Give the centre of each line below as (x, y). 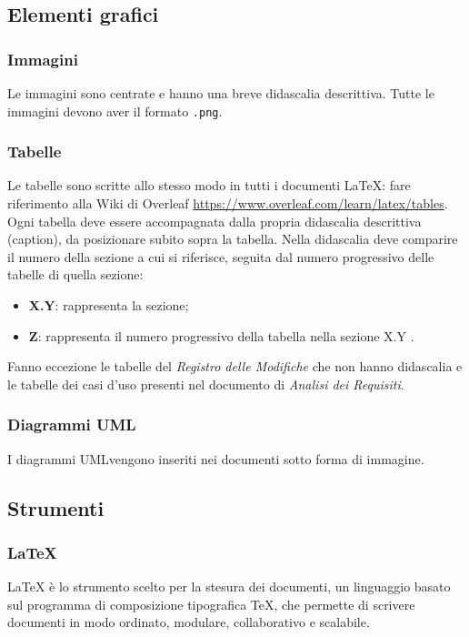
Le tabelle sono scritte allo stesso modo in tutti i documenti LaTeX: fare (209, 185)
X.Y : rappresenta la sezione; (109, 305)
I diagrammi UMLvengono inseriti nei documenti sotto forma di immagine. (216, 458)
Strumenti (56, 507)
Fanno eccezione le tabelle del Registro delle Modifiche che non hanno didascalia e (235, 366)
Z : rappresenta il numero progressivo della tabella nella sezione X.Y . (221, 335)
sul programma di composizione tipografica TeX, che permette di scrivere (211, 604)
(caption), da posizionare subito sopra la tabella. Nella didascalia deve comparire (233, 239)
